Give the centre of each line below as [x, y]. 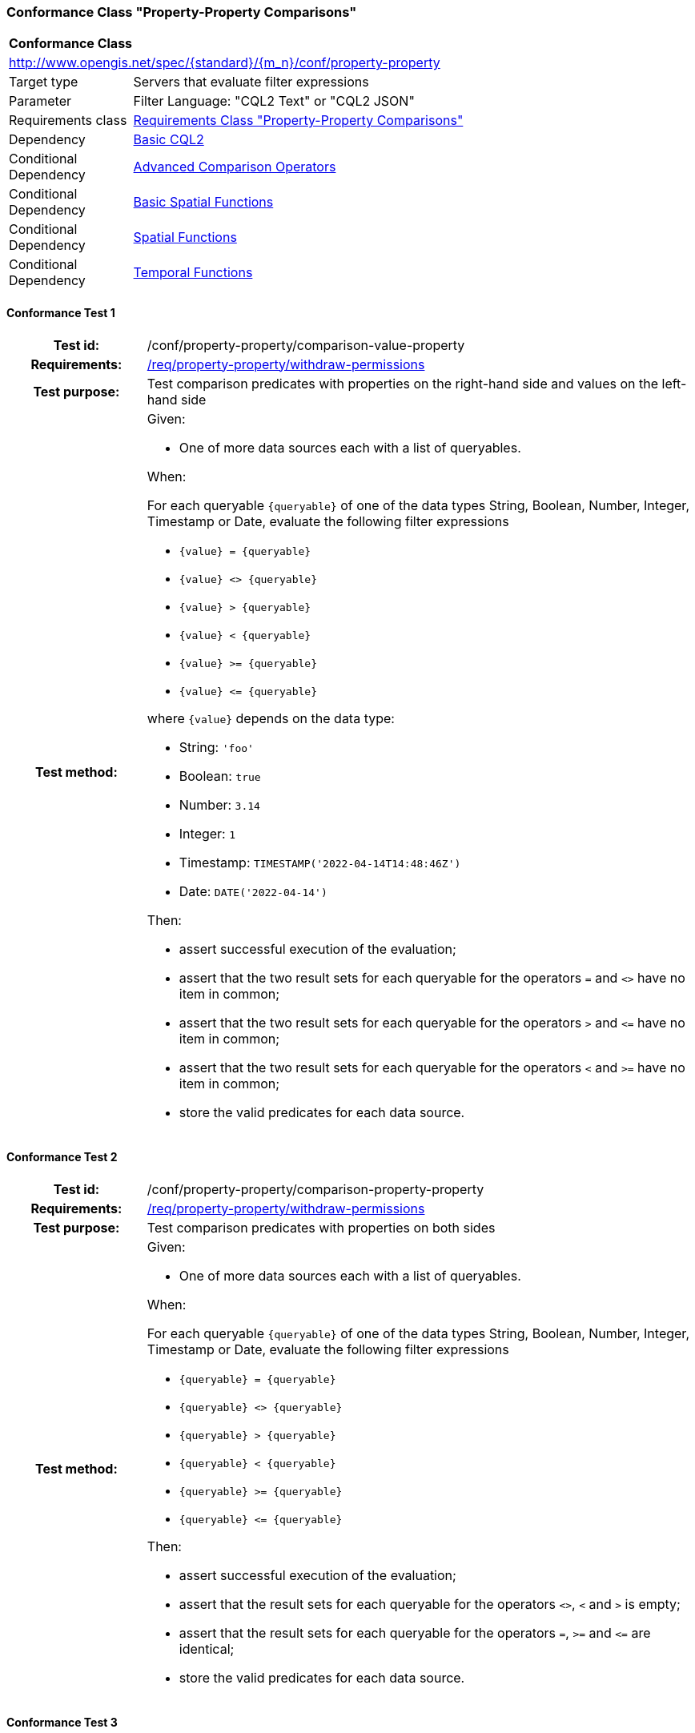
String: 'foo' [216, 747]
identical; [207, 1649]
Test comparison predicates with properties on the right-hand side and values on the [403, 383]
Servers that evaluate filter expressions [251, 82]
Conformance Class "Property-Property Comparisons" [182, 12]
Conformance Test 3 [62, 1723]
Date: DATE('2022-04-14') [253, 891]
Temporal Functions [193, 273]
